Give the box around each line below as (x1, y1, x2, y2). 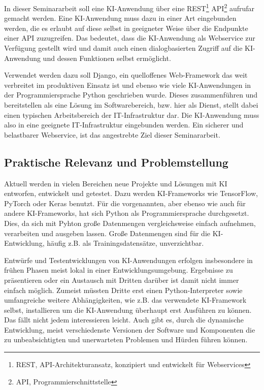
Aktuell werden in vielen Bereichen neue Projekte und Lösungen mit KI (4, 178, 227, 188)
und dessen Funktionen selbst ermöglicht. (43, 52, 171, 63)
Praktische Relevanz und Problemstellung (4, 154, 228, 170)
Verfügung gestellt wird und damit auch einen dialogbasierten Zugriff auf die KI (4, 43, 253, 53)
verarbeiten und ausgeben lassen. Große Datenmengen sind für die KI (4, 227, 221, 238)
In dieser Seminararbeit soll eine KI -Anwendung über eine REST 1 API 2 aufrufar (4, 2, 255, 13)
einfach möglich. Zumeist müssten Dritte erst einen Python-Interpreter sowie (4, 284, 243, 295)
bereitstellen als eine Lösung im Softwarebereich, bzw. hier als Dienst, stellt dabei (4, 100, 258, 110)
